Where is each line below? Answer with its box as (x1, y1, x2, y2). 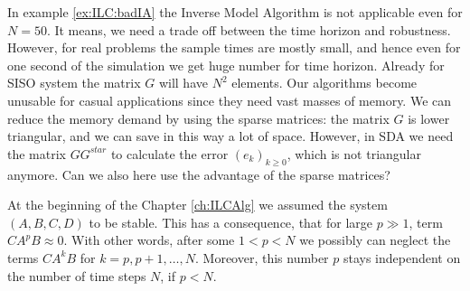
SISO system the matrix (7, 73, 141, 92)
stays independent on (343, 248, 461, 267)
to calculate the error (110, 144, 229, 163)
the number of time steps (7, 266, 146, 285)
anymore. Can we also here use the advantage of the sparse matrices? (7, 164, 390, 183)
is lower (408, 108, 450, 127)
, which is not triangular (287, 144, 421, 163)
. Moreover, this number (195, 248, 329, 267)
